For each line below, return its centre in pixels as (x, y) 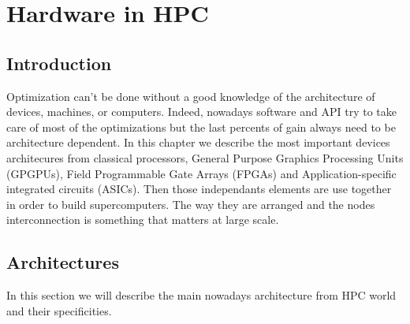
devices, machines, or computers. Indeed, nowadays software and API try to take (201, 112)
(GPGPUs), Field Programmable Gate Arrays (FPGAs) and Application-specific (201, 173)
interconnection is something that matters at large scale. (143, 220)
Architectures (63, 262)
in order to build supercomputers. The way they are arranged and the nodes (191, 204)
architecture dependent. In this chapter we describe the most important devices (198, 142)
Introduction (59, 63)
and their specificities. (59, 310)
